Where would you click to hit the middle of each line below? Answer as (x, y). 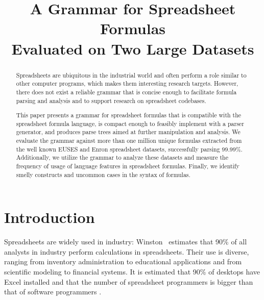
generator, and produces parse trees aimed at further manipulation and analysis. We (128, 132)
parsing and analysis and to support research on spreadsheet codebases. (111, 100)
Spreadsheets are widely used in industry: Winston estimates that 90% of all (126, 242)
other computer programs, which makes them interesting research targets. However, (127, 83)
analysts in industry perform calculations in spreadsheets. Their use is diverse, (127, 251)
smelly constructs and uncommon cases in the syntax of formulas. (103, 174)
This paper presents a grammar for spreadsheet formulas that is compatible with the (129, 115)
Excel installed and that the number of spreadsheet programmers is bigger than (129, 281)
